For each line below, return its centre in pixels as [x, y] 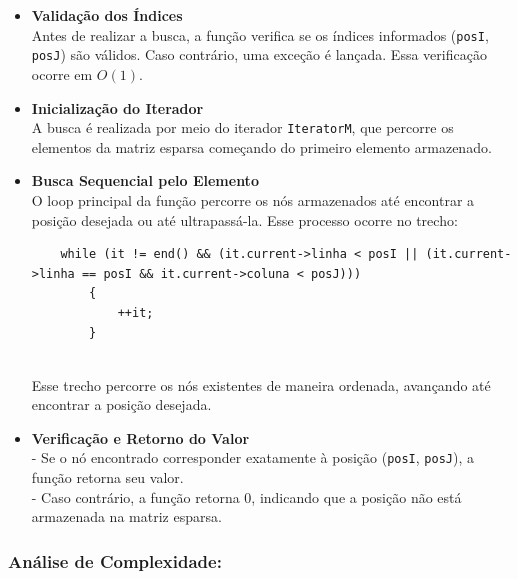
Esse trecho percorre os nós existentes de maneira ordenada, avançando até [261, 384]
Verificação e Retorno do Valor [140, 437]
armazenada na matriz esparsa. [126, 516]
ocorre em [62, 73]
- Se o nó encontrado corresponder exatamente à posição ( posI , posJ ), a [252, 457]
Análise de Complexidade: [115, 560]
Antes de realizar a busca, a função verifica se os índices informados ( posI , [260, 34]
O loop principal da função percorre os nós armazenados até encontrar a [253, 199]
